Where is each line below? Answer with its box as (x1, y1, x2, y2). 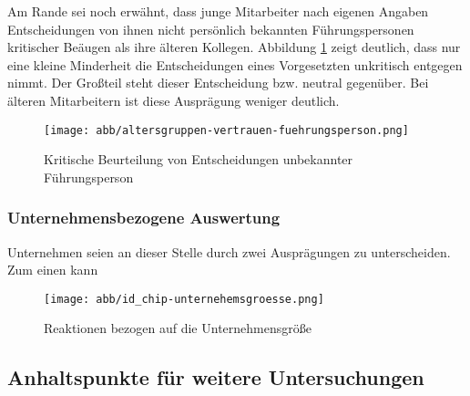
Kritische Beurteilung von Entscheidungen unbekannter (44, 150, 353, 169)
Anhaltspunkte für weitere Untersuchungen (7, 363, 424, 391)
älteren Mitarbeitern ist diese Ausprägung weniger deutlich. (7, 90, 340, 109)
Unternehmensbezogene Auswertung (7, 206, 281, 229)
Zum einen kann (7, 260, 98, 279)
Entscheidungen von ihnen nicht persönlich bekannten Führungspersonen (7, 19, 414, 38)
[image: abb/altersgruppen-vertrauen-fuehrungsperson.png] (44, 123, 409, 137)
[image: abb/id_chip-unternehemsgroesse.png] (44, 292, 324, 306)
